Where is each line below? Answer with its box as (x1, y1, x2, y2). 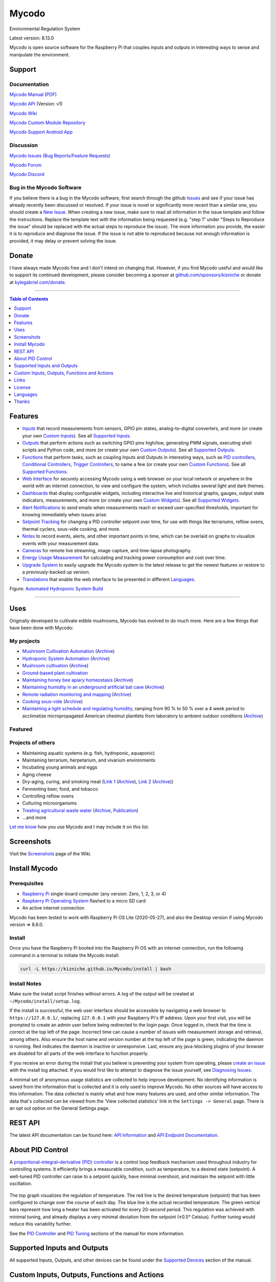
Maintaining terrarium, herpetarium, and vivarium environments (22, 757, 156, 763)
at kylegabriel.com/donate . (9, 279, 66, 285)
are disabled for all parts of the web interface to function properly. (9, 1050, 149, 1056)
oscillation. (9, 1180, 33, 1187)
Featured (9, 726, 33, 733)
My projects (9, 637, 40, 645)
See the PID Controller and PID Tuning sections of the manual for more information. (9, 1230, 185, 1236)
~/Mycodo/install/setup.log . (9, 998, 81, 1004)
